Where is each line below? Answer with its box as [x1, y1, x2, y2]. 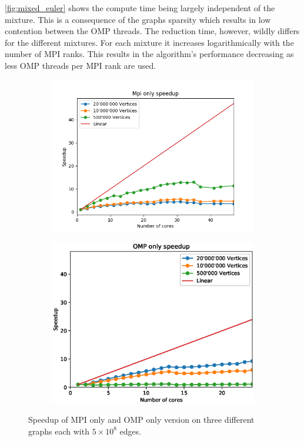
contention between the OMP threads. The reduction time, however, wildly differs [5, 25, 300, 37]
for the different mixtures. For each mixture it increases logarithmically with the [5, 36, 294, 48]
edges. [119, 425, 142, 437]
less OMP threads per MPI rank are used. [5, 59, 156, 71]
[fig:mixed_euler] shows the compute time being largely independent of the [5, 2, 275, 14]
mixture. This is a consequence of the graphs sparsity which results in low [5, 13, 271, 25]
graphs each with [28, 425, 89, 437]
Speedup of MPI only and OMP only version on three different [28, 413, 255, 426]
